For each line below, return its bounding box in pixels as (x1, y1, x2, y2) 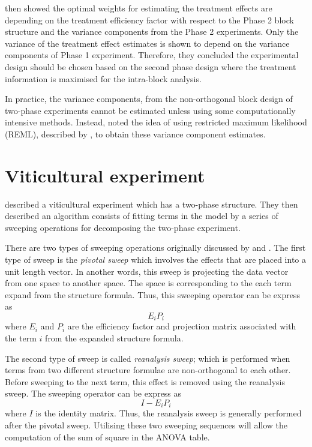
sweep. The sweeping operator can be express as (5, 387, 182, 400)
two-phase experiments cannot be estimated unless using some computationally (5, 104, 296, 116)
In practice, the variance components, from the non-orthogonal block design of (5, 92, 293, 105)
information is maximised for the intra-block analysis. (5, 72, 202, 85)
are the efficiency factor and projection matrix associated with (67, 320, 296, 332)
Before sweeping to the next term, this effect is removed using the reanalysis (5, 375, 286, 388)
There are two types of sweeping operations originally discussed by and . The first (5, 241, 306, 254)
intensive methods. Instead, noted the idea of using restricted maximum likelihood (5, 116, 307, 128)
